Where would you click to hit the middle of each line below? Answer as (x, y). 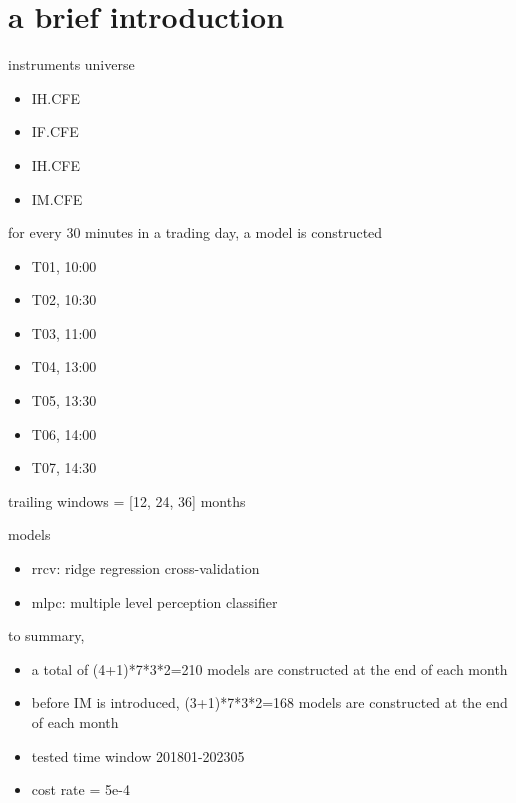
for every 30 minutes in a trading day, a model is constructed (195, 232)
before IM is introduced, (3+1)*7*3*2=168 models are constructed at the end (269, 702)
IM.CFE (57, 198)
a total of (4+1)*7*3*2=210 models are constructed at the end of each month (269, 668)
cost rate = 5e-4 (80, 789)
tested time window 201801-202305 (138, 755)
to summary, (46, 635)
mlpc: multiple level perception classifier (154, 601)
